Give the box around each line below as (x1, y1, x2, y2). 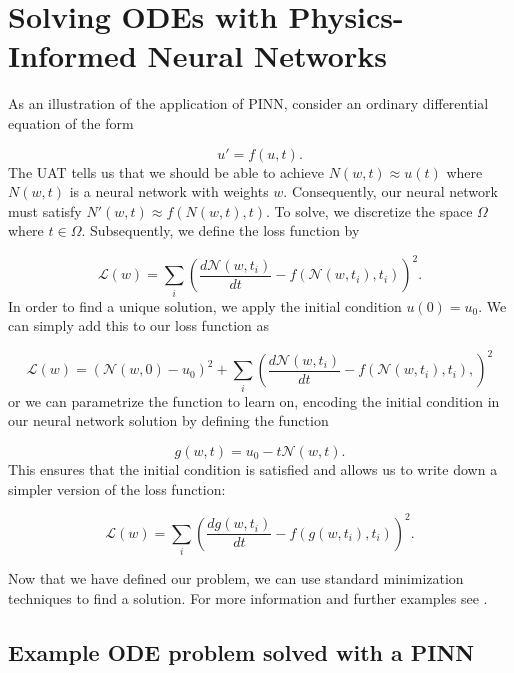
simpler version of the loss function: (8, 478, 226, 499)
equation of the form (8, 112, 134, 133)
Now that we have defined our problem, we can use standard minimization (8, 567, 464, 588)
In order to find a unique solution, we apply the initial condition (8, 295, 402, 316)
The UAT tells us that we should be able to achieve (8, 161, 324, 182)
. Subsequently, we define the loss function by (81, 220, 360, 241)
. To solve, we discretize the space (266, 200, 473, 221)
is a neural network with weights (69, 181, 269, 202)
